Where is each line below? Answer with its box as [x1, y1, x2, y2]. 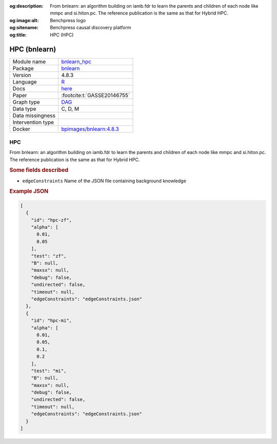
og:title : [9, 31, 27, 38]
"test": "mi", [31, 368, 67, 374]
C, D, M [61, 105, 80, 112]
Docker [12, 126, 30, 133]
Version [12, 72, 31, 79]
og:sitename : [9, 25, 38, 31]
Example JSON [9, 188, 49, 195]
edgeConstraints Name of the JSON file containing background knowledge [22, 178, 187, 184]
